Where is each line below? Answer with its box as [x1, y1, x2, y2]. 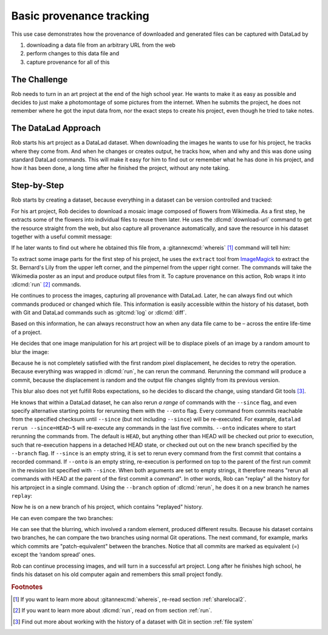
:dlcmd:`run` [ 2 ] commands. [11, 280, 81, 288]
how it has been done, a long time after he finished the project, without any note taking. [11, 165, 230, 172]
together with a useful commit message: [11, 233, 112, 240]
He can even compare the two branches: [11, 514, 114, 521]
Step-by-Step [11, 180, 64, 191]
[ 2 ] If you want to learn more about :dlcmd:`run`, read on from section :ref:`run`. [13, 607, 213, 614]
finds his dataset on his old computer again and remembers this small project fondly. [11, 571, 223, 578]
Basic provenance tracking [11, 9, 150, 22]
